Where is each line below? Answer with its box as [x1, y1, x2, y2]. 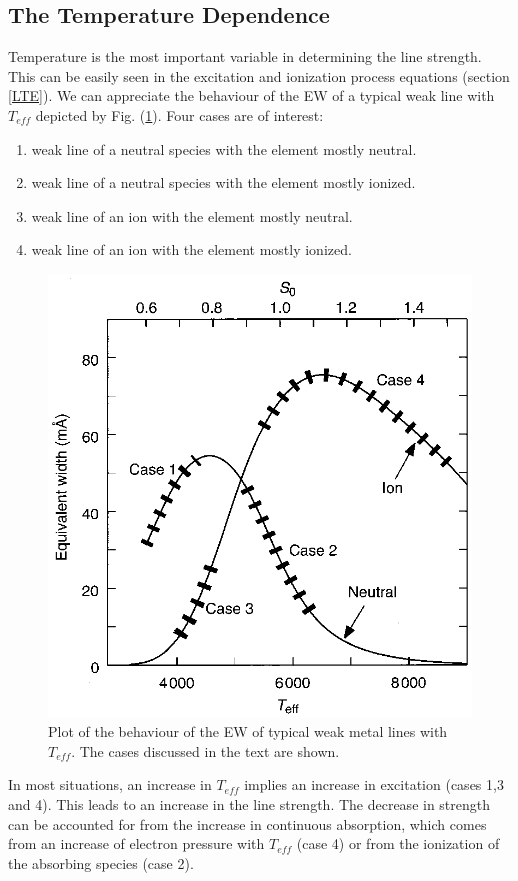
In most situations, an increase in [8, 774, 212, 795]
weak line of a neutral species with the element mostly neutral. [31, 138, 417, 159]
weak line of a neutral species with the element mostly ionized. [31, 172, 416, 193]
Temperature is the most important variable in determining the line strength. [8, 46, 482, 67]
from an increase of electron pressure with [8, 833, 265, 854]
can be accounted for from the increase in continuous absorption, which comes [8, 813, 487, 834]
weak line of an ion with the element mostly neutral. [31, 205, 353, 226]
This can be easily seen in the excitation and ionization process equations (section [8, 65, 510, 86]
